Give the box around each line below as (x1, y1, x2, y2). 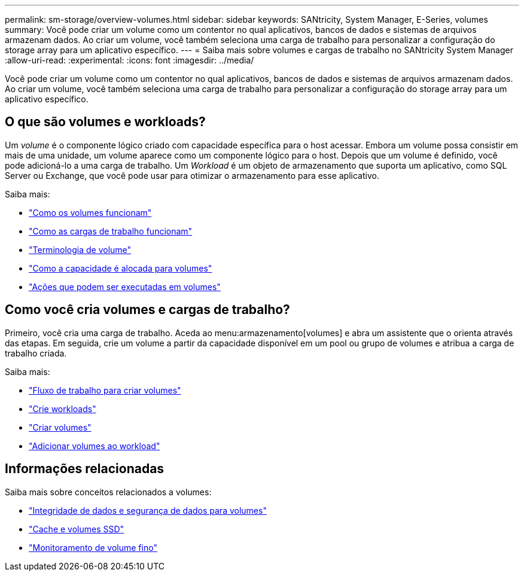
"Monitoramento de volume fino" (29, 542, 157, 553)
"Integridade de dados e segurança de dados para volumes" (29, 505, 267, 516)
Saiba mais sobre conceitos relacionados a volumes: (5, 486, 212, 497)
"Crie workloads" (29, 403, 96, 414)
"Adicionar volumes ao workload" (29, 440, 160, 451)
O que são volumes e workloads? (5, 114, 206, 130)
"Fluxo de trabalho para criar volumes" (29, 385, 181, 395)
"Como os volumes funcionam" (29, 207, 152, 218)
